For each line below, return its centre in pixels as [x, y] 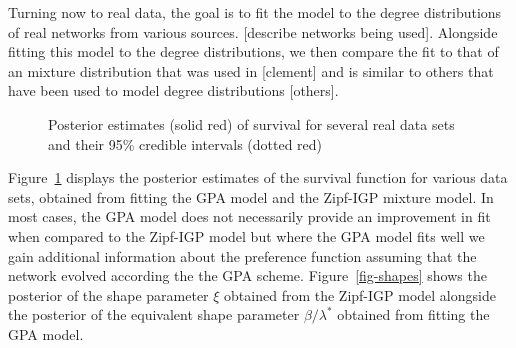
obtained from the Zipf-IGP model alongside [360, 294]
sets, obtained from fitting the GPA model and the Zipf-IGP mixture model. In [251, 196]
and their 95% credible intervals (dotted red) [185, 143]
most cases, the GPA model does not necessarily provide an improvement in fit [249, 216]
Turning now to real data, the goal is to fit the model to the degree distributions [255, 12]
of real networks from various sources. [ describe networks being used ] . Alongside [253, 31]
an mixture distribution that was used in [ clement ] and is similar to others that [251, 70]
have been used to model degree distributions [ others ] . [173, 90]
